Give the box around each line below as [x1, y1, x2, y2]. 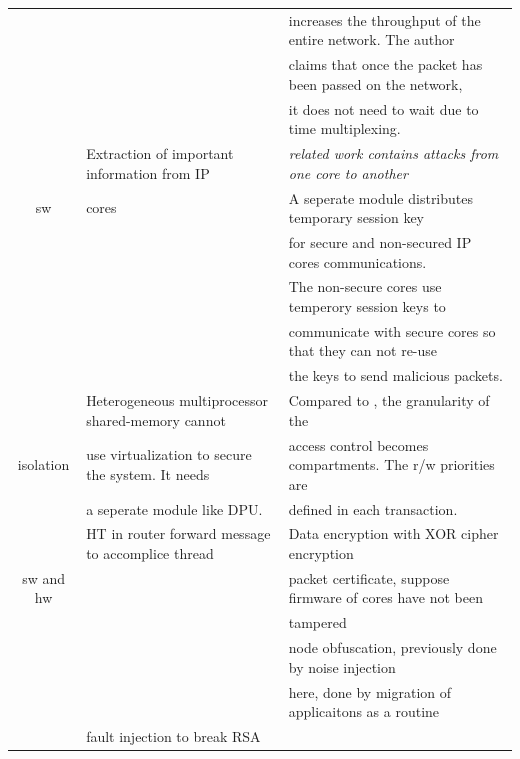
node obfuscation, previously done [288, 637, 497, 658]
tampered [288, 612, 347, 633]
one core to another [288, 162, 408, 183]
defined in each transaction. [288, 498, 458, 519]
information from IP [86, 162, 210, 183]
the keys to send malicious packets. [288, 365, 503, 386]
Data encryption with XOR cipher [288, 523, 499, 544]
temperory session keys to [288, 295, 446, 316]
